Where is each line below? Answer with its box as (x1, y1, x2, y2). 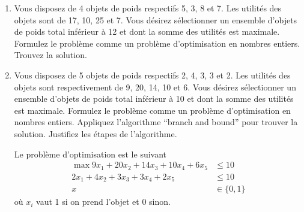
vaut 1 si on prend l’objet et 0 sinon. (36, 195, 171, 208)
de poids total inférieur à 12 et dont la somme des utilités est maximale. (14, 25, 280, 38)
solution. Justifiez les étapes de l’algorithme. (14, 127, 177, 140)
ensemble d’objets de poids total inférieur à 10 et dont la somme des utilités (14, 92, 294, 105)
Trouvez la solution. (14, 49, 87, 61)
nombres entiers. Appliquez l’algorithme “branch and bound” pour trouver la (14, 116, 298, 128)
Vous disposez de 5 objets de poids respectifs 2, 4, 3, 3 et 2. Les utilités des (14, 68, 291, 81)
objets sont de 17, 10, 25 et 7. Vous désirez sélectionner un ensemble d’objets (14, 13, 297, 26)
